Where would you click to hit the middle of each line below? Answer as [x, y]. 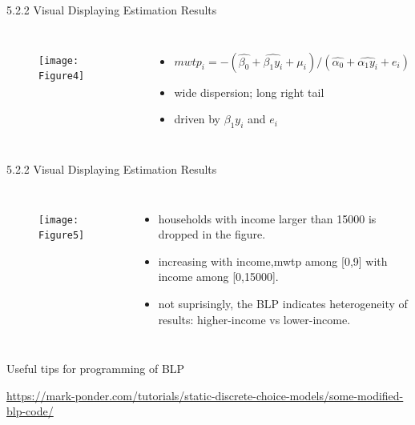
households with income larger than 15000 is [267, 218]
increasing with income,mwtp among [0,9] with [273, 261]
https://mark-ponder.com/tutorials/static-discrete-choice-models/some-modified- [205, 395]
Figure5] [62, 236]
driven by [197, 119]
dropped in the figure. [212, 234]
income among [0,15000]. [218, 277]
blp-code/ [30, 411]
